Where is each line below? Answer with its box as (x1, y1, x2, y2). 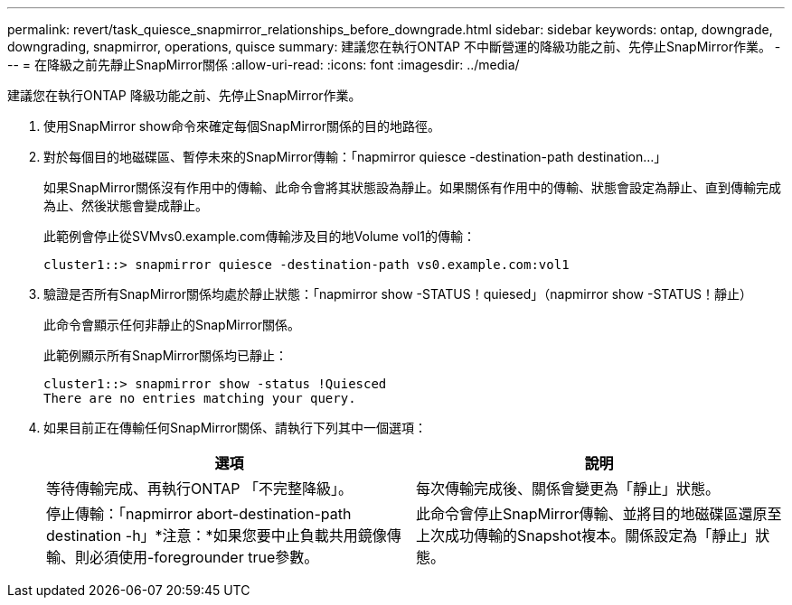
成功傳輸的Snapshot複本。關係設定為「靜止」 (445, 526, 756, 544)
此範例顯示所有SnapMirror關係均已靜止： (43, 348, 288, 363)
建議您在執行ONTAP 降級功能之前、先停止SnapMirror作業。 (7, 88, 362, 103)
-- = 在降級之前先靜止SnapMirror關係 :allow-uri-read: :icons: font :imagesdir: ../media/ (7, 57, 520, 72)
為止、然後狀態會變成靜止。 (43, 198, 208, 213)
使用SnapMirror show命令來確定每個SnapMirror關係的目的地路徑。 (43, 118, 441, 134)
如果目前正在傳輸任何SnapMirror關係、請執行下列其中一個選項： (43, 420, 427, 435)
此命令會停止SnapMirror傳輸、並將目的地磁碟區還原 (416, 505, 768, 523)
